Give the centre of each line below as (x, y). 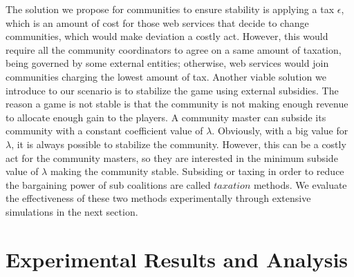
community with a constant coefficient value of (104, 131)
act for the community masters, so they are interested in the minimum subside (172, 157)
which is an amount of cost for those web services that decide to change (157, 22)
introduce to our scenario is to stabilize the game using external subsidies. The (172, 90)
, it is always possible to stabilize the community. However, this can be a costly (179, 144)
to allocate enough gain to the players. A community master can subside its (166, 117)
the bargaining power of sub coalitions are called (108, 184)
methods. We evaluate (300, 184)
